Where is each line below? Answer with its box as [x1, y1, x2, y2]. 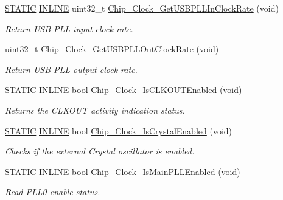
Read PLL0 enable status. [5, 185, 100, 198]
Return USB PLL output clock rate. [5, 63, 138, 75]
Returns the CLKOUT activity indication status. [5, 103, 185, 116]
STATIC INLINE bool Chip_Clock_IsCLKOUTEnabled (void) [5, 83, 242, 96]
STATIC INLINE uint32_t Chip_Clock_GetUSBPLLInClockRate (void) [5, 2, 279, 14]
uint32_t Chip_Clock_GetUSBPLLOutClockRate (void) [5, 43, 219, 55]
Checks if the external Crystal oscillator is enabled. [5, 145, 195, 157]
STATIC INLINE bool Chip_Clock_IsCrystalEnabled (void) [5, 124, 232, 137]
